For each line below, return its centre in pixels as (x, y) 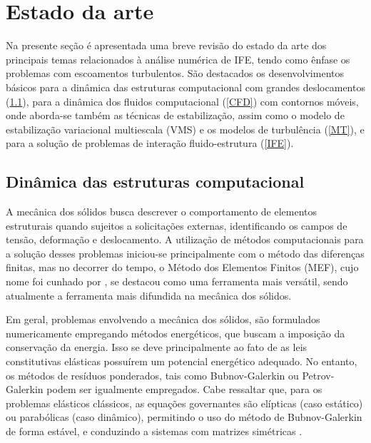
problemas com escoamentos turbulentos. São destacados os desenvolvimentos (175, 73)
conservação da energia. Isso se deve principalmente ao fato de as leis (157, 347)
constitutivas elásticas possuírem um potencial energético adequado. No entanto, (182, 361)
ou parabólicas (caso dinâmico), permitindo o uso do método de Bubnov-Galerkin (184, 417)
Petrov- (318, 375)
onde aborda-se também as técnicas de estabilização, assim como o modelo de (175, 115)
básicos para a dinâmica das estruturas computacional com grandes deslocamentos (185, 87)
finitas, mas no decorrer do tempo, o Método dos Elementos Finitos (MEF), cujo (182, 267)
